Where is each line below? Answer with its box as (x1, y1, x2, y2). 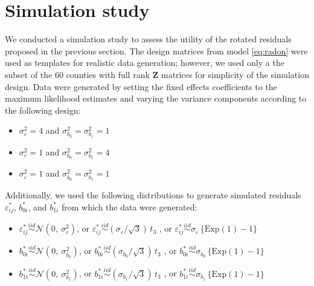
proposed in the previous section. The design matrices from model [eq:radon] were (5, 44, 308, 57)
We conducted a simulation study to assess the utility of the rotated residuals (5, 33, 292, 45)
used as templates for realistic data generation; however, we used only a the (5, 56, 284, 69)
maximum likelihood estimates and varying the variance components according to (5, 92, 307, 105)
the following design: (5, 103, 81, 116)
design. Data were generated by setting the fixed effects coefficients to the (5, 80, 277, 93)
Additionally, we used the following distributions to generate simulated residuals (5, 188, 301, 201)
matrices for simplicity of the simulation (161, 68, 309, 80)
